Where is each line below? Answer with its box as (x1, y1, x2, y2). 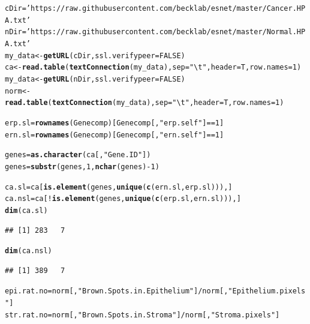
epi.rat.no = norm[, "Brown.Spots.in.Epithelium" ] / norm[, (5, 287, 228, 296)
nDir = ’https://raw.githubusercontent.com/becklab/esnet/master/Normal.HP (5, 28, 306, 37)
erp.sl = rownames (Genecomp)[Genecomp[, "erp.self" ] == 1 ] (5, 118, 224, 127)
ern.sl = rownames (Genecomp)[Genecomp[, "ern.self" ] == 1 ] (5, 130, 224, 139)
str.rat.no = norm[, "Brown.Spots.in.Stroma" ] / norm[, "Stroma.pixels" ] (5, 310, 280, 319)
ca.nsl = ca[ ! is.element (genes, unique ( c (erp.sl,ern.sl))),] (5, 194, 241, 203)
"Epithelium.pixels (228, 287, 306, 296)
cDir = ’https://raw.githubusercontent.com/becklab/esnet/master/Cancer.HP (5, 4, 306, 13)
